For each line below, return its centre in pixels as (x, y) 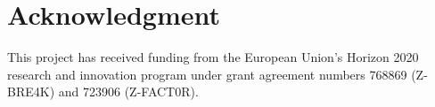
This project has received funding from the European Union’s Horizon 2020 (213, 57)
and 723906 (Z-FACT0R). (128, 92)
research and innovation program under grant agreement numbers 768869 (207, 74)
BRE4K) (31, 92)
